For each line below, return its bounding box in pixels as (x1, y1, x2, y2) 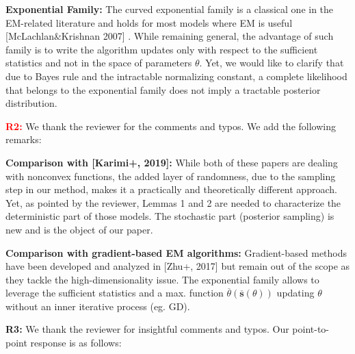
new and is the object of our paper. (5, 222, 153, 236)
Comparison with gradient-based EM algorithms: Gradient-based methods (5, 245, 347, 260)
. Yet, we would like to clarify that (199, 55, 344, 70)
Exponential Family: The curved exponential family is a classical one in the (5, 2, 334, 16)
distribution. (5, 96, 57, 110)
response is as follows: (30, 336, 122, 350)
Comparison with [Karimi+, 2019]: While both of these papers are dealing (5, 155, 338, 169)
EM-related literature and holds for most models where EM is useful (5, 15, 293, 29)
